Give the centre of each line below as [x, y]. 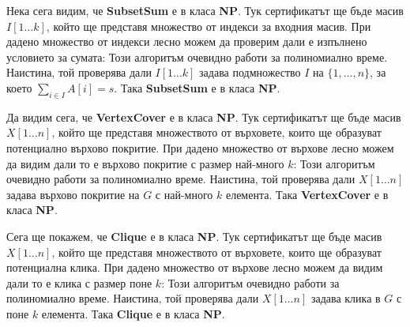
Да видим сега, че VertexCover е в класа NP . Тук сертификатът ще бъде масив [204, 117]
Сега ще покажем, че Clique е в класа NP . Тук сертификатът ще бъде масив [194, 236]
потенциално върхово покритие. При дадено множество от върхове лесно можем [200, 147]
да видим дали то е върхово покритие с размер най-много [145, 163]
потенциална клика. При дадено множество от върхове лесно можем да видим [195, 267]
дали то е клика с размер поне [79, 282]
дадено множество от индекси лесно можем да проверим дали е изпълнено [187, 41]
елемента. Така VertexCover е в [307, 194]
